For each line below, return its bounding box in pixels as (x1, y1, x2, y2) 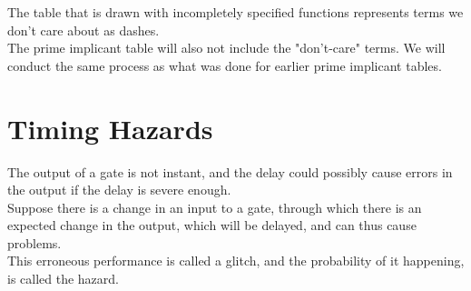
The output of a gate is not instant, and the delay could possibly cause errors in (7, 162, 453, 181)
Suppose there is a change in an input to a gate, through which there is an (7, 197, 422, 216)
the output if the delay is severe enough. (7, 180, 231, 199)
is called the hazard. (7, 269, 120, 288)
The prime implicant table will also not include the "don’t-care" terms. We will (7, 38, 446, 57)
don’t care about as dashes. (7, 20, 160, 39)
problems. (7, 233, 62, 252)
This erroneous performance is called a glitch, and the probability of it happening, (7, 251, 465, 270)
